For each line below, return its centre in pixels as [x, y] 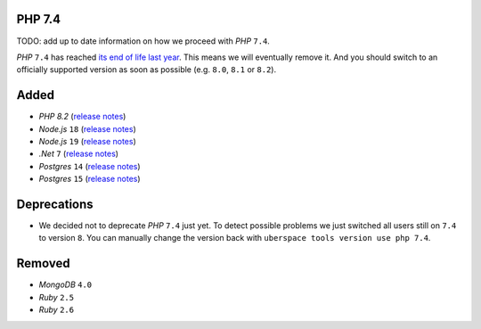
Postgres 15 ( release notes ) [90, 179]
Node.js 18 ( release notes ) [88, 128]
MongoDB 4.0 [65, 284]
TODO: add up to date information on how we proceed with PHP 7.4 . [143, 41]
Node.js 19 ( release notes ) [88, 141]
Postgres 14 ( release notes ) [90, 166]
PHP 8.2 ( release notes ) [82, 117]
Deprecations [55, 204]
